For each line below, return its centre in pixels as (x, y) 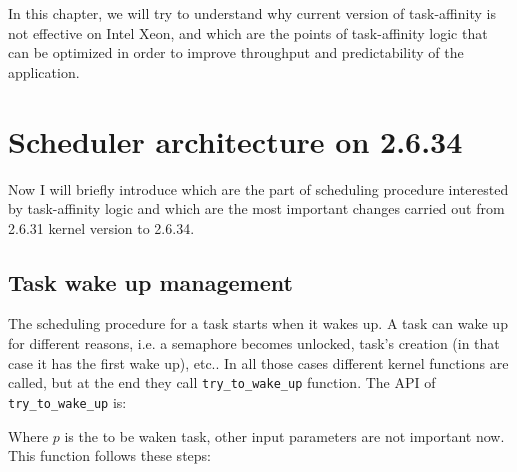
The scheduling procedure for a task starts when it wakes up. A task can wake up (258, 323)
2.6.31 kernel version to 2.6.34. (101, 227)
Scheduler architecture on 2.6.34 (235, 140)
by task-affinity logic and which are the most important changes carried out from (256, 208)
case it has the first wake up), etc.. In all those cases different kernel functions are (258, 362)
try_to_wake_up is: (67, 401)
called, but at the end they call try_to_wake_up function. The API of (222, 382)
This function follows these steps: (109, 455)
